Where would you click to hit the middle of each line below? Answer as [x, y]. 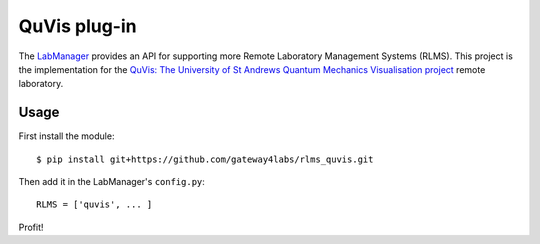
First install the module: [66, 136]
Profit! [31, 227]
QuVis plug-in [77, 26]
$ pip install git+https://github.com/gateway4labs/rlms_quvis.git [205, 159]
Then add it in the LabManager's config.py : [111, 182]
